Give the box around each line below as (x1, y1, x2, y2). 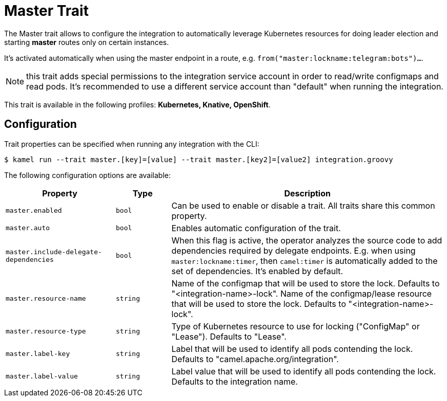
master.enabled (6, 207, 62, 215)
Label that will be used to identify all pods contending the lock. (171, 343, 413, 354)
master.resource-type (6, 327, 86, 336)
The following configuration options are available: (4, 170, 171, 180)
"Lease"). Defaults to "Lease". (171, 331, 287, 342)
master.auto (6, 224, 50, 232)
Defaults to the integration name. (171, 376, 298, 387)
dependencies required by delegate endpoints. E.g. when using (171, 245, 416, 256)
